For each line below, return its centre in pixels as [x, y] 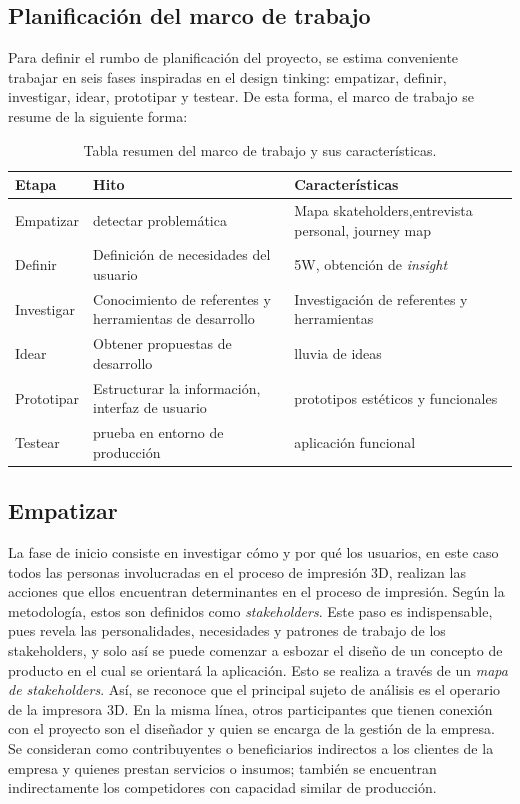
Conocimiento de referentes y [182, 298]
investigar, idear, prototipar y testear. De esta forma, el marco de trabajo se [241, 96]
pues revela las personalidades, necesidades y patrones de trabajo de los [227, 630]
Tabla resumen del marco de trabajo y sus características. [260, 149]
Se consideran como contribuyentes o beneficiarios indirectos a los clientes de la [251, 748]
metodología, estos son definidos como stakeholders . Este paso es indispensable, [250, 610]
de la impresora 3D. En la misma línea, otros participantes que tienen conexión [250, 708]
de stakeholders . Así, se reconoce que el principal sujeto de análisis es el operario [254, 689]
